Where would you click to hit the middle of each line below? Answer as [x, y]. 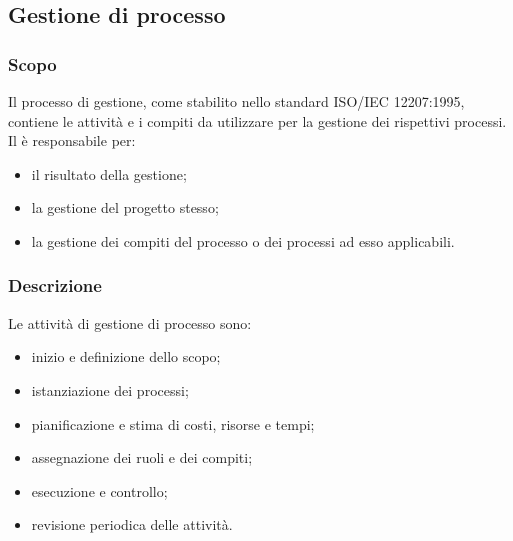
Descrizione [55, 285]
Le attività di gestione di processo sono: [130, 322]
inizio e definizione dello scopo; [126, 356]
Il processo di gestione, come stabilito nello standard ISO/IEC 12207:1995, [236, 101]
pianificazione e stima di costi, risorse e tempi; [173, 423]
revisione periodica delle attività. [132, 524]
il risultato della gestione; [109, 173]
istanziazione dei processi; [110, 389]
